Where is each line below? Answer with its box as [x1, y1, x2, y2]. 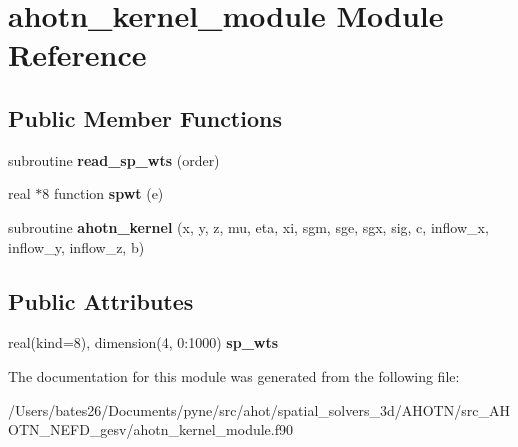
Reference [8, 34, 147, 75]
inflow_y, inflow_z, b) [8, 236, 145, 257]
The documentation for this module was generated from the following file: [8, 365, 460, 386]
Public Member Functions [8, 102, 282, 133]
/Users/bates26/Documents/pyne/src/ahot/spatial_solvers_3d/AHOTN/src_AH [8, 399, 510, 420]
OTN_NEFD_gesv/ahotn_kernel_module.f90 [8, 419, 294, 440]
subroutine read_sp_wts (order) [8, 149, 220, 170]
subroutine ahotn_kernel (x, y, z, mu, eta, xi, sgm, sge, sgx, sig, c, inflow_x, [8, 216, 489, 237]
